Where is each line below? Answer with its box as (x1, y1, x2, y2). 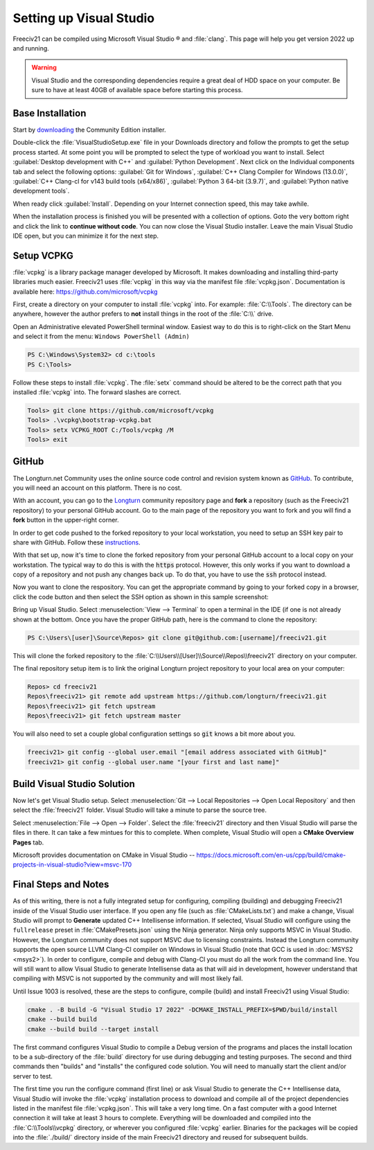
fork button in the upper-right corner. (12, 516, 119, 524)
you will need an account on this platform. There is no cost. (12, 484, 182, 492)
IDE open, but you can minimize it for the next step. (12, 231, 159, 240)
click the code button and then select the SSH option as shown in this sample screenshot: (12, 592, 269, 601)
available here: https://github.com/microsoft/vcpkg (12, 287, 158, 296)
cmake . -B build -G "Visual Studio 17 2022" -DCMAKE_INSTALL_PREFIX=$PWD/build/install (27, 1005, 339, 1014)
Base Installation (12, 107, 87, 119)
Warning (31, 63, 57, 72)
